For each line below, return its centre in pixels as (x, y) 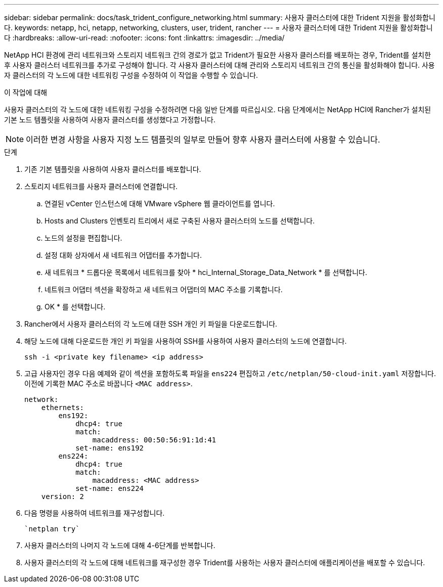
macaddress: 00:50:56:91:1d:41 (154, 440)
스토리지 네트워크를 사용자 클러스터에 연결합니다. (101, 186)
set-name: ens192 (110, 448)
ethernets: (63, 408)
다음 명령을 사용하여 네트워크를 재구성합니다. (95, 513)
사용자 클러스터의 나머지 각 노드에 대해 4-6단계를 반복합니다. (120, 545)
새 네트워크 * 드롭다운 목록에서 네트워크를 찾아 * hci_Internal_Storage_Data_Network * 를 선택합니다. (206, 272)
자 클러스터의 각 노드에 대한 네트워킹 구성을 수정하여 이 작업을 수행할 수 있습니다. (131, 75)
